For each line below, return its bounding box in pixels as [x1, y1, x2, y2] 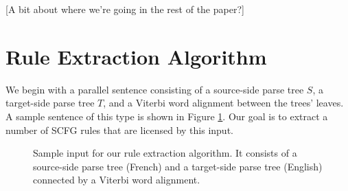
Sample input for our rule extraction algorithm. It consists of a [33, 146, 297, 160]
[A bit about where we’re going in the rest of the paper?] [5, 2, 244, 16]
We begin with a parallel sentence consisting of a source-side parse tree [5, 82, 304, 96]
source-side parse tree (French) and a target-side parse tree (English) [33, 159, 323, 173]
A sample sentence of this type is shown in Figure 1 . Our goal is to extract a [5, 109, 328, 123]
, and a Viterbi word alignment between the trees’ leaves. [103, 95, 344, 110]
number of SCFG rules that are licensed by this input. [5, 122, 233, 137]
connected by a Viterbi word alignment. [33, 172, 200, 187]
